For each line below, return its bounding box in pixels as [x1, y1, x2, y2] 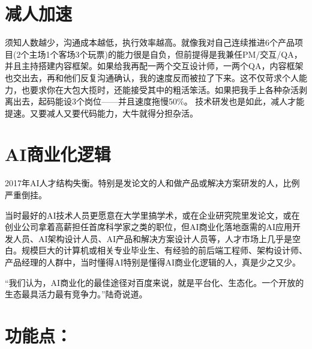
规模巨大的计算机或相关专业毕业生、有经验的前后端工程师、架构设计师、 [21, 244, 307, 256]
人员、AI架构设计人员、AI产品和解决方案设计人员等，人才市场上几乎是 [13, 232, 293, 244]
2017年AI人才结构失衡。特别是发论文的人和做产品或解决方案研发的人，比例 [5, 177, 300, 189]
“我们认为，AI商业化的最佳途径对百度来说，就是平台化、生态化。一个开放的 [5, 276, 304, 288]
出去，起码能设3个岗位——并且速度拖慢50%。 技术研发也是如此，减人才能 [13, 95, 305, 108]
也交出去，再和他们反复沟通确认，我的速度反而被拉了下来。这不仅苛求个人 [5, 71, 299, 83]
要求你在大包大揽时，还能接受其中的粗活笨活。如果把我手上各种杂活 [29, 83, 299, 96]
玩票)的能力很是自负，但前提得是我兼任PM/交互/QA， [88, 47, 302, 60]
